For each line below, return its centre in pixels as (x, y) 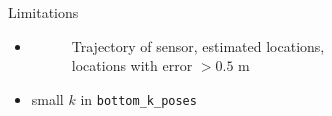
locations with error (132, 65)
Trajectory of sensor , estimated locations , (198, 45)
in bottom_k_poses (138, 98)
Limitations (43, 12)
